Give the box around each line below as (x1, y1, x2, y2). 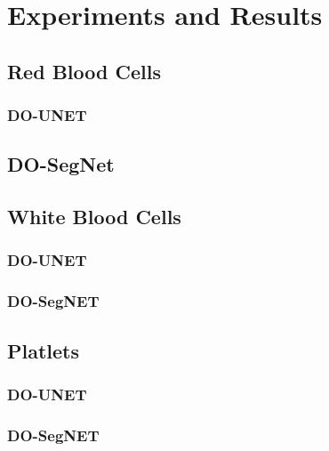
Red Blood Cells (7, 57, 161, 85)
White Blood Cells (7, 203, 181, 230)
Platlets (7, 336, 80, 364)
